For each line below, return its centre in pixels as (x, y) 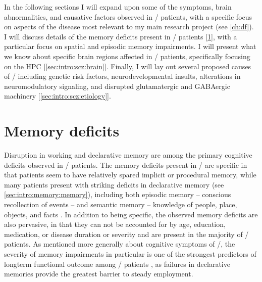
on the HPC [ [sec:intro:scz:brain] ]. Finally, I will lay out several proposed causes (128, 66)
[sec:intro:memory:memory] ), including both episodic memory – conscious (118, 194)
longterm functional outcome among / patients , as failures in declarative (117, 264)
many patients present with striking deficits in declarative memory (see (114, 184)
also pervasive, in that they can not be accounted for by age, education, (115, 224)
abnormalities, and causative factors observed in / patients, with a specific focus (128, 16)
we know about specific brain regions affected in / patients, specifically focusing (127, 56)
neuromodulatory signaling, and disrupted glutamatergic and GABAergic (117, 86)
